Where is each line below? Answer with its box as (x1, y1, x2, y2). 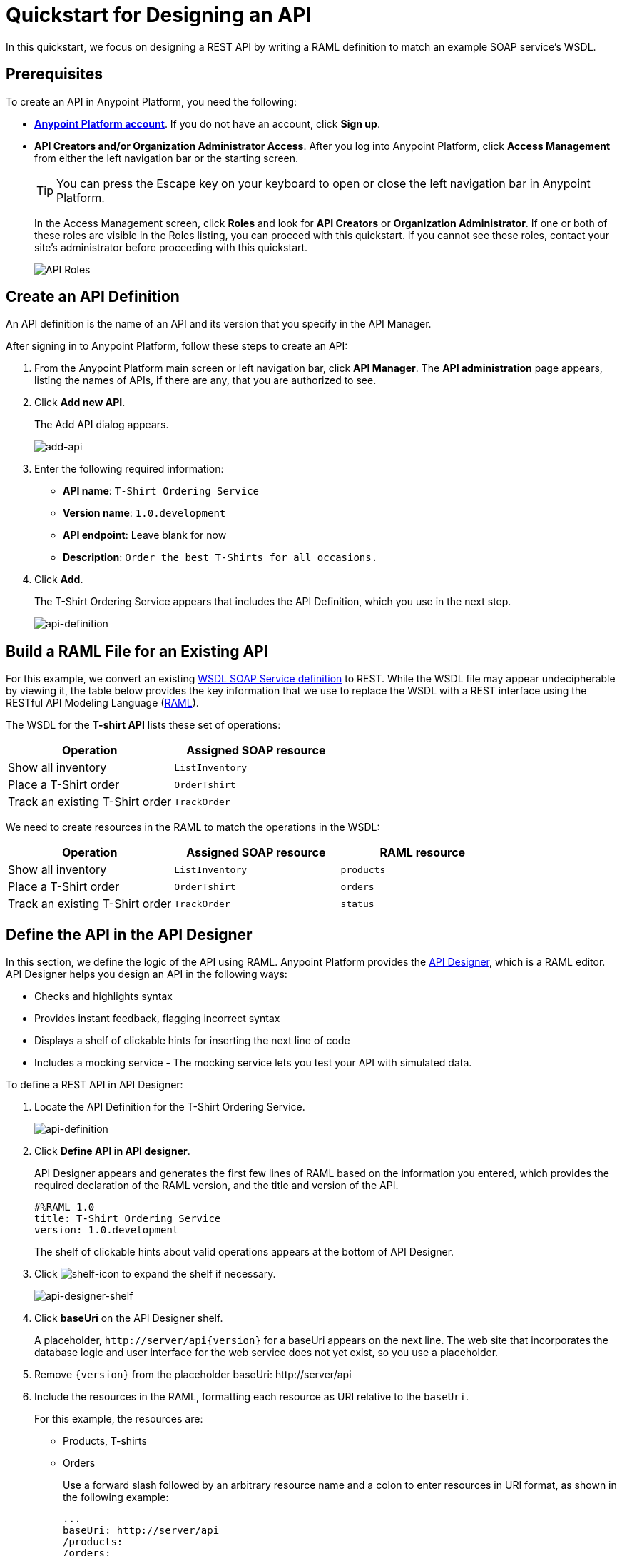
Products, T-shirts (63, 1435, 147, 1448)
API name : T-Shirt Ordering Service (63, 485, 260, 497)
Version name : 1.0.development (63, 507, 226, 520)
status (340, 898, 374, 909)
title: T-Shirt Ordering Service (34, 1213, 221, 1225)
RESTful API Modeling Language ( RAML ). (6, 697, 199, 709)
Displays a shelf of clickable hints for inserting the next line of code (34, 1034, 350, 1047)
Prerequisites (6, 65, 103, 84)
